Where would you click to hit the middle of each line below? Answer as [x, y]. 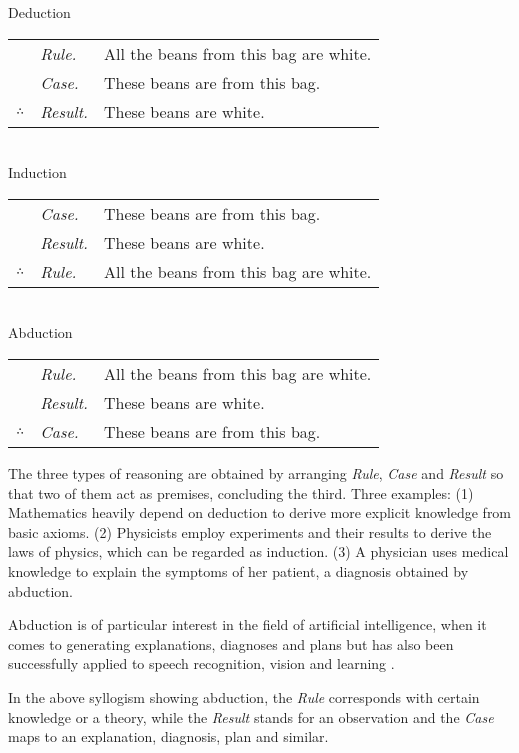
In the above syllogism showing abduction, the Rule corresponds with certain [244, 696]
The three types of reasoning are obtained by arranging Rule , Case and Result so [256, 472]
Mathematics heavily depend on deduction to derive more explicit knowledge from [260, 512]
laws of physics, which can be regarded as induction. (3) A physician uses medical [258, 551]
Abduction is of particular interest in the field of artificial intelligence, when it [247, 624]
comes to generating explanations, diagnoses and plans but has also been [231, 643]
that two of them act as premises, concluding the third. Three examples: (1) [241, 492]
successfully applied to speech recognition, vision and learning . [201, 663]
